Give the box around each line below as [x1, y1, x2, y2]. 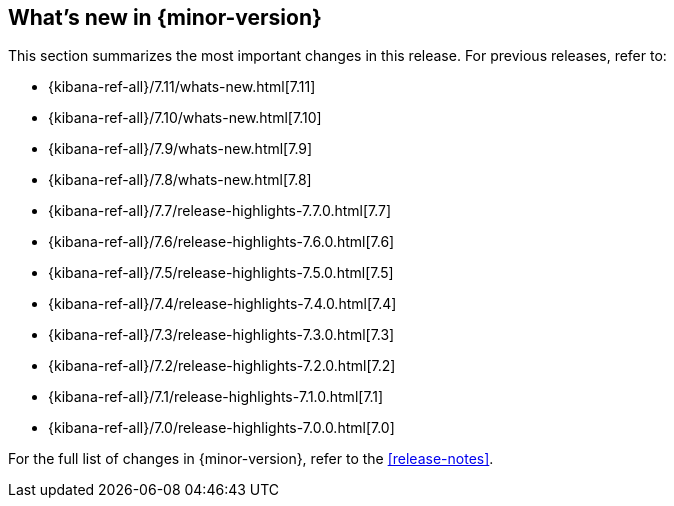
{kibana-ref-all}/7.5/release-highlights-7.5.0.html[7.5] [48, 264, 394, 282]
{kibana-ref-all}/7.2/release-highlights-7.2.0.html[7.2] [48, 357, 396, 375]
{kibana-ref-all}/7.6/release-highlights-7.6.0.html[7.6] [48, 233, 395, 251]
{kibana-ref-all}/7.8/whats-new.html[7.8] [48, 171, 312, 189]
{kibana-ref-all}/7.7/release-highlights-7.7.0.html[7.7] [48, 202, 392, 220]
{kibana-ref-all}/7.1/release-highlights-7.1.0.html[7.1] [48, 388, 384, 406]
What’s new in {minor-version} [8, 5, 322, 30]
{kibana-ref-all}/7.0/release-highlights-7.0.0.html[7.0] [48, 419, 395, 437]
